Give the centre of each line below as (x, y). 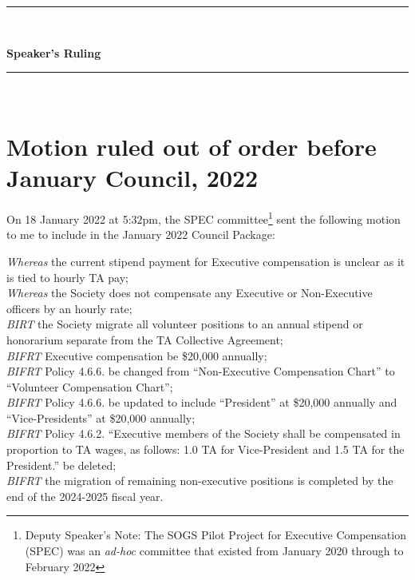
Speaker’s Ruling (54, 52)
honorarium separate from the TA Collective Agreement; (145, 339)
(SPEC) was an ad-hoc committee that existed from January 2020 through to (214, 551)
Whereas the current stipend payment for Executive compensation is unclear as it (206, 261)
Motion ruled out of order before (192, 146)
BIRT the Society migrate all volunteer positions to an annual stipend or (185, 324)
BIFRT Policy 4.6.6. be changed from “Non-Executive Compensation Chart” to (201, 371)
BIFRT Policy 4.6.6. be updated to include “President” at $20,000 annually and (202, 402)
